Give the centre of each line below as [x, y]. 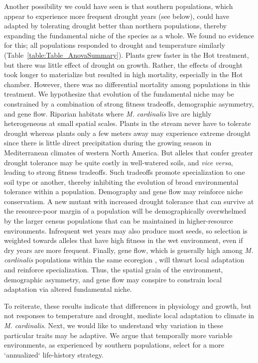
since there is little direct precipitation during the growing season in [108, 143]
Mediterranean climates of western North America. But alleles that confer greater [129, 152]
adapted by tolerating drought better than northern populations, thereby [116, 26]
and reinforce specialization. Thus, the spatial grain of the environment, [114, 270]
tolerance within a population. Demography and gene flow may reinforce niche [124, 191]
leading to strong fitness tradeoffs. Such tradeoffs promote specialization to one [125, 172]
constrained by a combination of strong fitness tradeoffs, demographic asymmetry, [129, 103]
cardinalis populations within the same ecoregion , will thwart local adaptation [124, 260]
